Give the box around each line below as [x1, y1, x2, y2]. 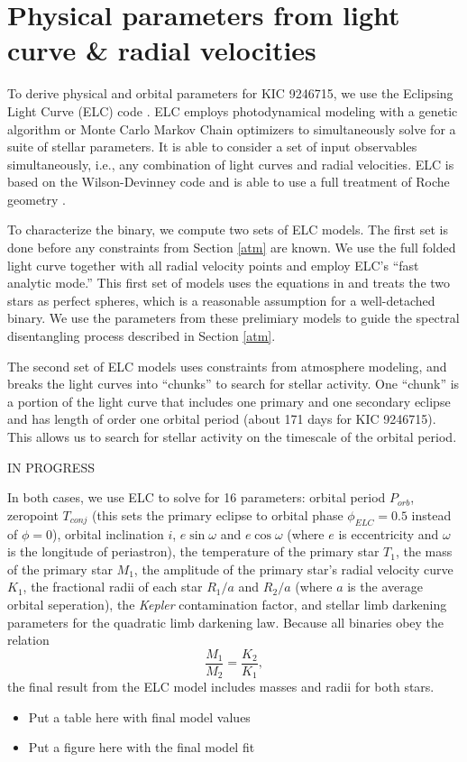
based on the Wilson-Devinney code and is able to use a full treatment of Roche [7, 172, 450, 191]
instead [411, 505, 452, 524]
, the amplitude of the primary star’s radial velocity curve [133, 559, 453, 578]
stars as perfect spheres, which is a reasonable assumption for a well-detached [7, 290, 435, 309]
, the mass [395, 542, 453, 561]
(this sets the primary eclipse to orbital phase [92, 505, 343, 524]
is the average [347, 577, 423, 596]
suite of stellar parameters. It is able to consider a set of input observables [7, 137, 417, 156]
